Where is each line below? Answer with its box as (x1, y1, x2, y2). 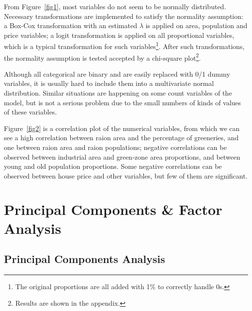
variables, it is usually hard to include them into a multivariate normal (4, 78, 214, 88)
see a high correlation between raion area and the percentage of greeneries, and (4, 132, 239, 143)
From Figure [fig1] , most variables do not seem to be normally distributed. (4, 1, 226, 11)
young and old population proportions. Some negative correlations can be (4, 161, 222, 171)
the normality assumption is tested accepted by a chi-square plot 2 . (4, 51, 201, 63)
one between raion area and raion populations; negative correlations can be (4, 142, 227, 152)
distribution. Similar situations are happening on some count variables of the (4, 88, 232, 98)
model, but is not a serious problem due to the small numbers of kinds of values (4, 97, 241, 107)
